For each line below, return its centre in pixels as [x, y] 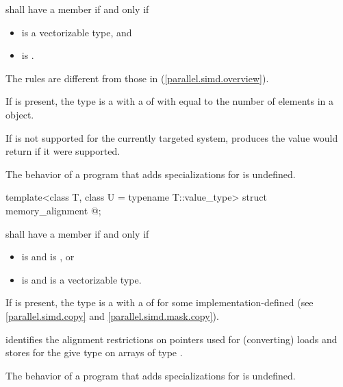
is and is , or [48, 257]
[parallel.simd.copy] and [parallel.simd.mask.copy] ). [112, 315]
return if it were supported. [63, 151]
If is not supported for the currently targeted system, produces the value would [172, 137]
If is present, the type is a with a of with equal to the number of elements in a [170, 101]
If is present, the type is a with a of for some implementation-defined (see [160, 302]
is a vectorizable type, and [77, 32]
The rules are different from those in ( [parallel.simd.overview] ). [137, 78]
